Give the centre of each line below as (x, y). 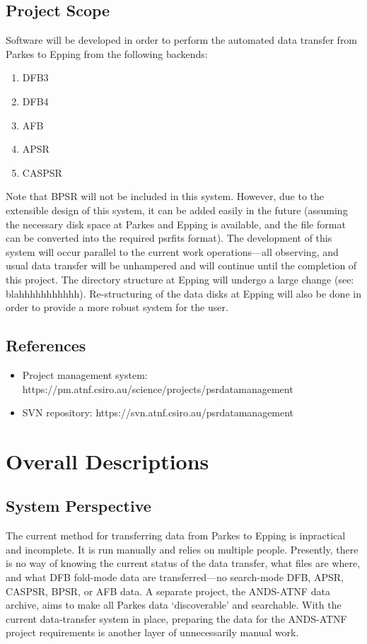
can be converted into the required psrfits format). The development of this (169, 238)
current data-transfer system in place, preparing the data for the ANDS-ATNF (176, 618)
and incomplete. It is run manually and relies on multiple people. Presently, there (182, 549)
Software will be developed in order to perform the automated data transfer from (182, 40)
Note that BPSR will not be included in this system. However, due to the (165, 196)
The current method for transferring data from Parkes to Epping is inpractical (176, 535)
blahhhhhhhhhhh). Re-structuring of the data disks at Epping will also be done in (183, 293)
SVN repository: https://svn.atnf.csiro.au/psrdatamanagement (158, 412)
